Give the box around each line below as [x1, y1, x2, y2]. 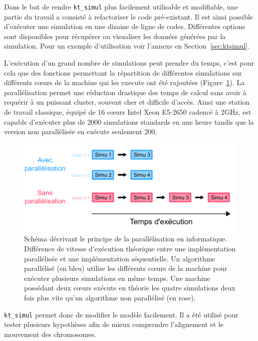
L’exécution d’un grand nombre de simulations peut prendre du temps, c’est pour [4, 58, 254, 68]
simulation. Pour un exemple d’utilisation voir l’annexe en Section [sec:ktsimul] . [4, 41, 249, 51]
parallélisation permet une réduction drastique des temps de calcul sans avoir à [4, 87, 247, 97]
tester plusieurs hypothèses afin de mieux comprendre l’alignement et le [4, 319, 224, 329]
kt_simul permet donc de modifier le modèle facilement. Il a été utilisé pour [4, 309, 238, 319]
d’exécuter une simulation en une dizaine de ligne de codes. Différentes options [4, 21, 245, 32]
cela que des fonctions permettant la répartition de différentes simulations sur [4, 67, 242, 78]
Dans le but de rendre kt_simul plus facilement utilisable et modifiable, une [4, 2, 238, 12]
